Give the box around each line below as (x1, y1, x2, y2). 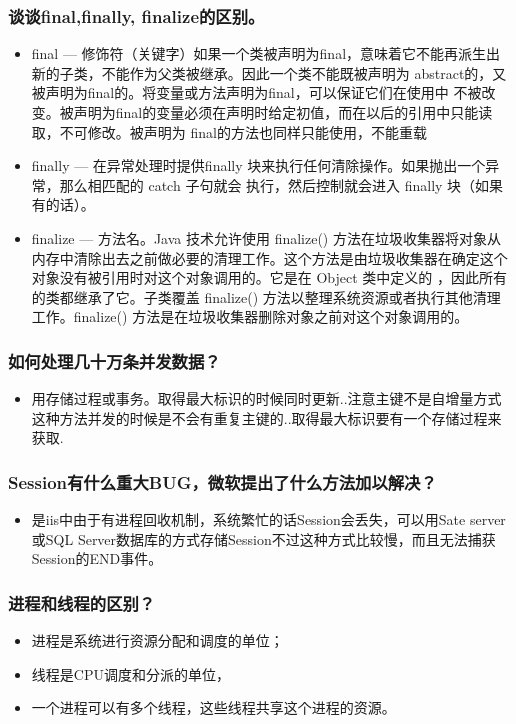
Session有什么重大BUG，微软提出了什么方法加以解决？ (8, 469, 437, 494)
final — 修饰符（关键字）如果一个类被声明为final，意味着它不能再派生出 (31, 43, 501, 64)
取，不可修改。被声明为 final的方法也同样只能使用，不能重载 (31, 121, 427, 142)
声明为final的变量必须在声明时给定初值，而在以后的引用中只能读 (73, 102, 493, 122)
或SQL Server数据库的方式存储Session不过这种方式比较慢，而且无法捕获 (31, 528, 496, 549)
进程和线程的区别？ (8, 590, 156, 615)
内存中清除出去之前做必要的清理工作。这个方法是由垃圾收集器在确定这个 (31, 247, 508, 268)
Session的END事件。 (31, 548, 163, 569)
